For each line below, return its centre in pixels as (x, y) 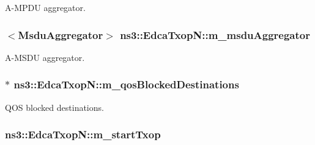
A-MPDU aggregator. (45, 7)
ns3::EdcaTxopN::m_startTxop (83, 134)
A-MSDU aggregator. (45, 57)
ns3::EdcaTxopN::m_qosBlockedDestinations (126, 84)
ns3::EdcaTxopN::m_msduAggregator (215, 34)
